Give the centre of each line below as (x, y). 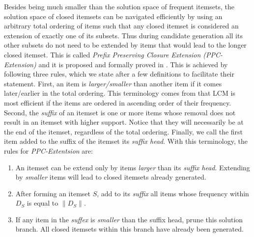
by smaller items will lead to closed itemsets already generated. (111, 177)
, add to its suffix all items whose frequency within (173, 193)
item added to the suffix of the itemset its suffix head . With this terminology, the (126, 141)
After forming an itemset (53, 193)
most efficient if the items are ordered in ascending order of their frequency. (118, 102)
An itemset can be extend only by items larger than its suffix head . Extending (133, 167)
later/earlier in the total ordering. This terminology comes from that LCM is (120, 93)
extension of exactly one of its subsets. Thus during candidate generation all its (123, 35)
